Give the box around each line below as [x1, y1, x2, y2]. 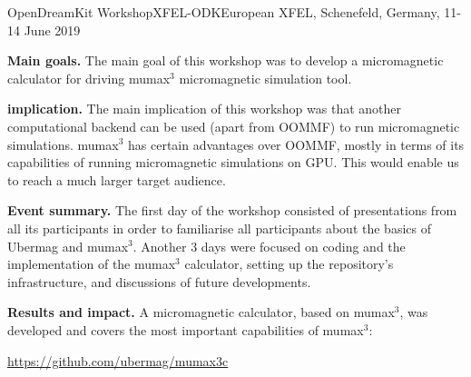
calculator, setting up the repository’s [184, 254, 394, 273]
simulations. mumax [7, 134, 119, 154]
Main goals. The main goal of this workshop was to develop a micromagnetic [7, 51, 444, 70]
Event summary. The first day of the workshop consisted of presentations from [7, 201, 457, 220]
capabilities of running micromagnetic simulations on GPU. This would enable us [7, 153, 459, 172]
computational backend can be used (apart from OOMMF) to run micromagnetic [7, 116, 460, 135]
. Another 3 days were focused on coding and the [132, 236, 406, 255]
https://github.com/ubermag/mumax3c [7, 351, 229, 370]
